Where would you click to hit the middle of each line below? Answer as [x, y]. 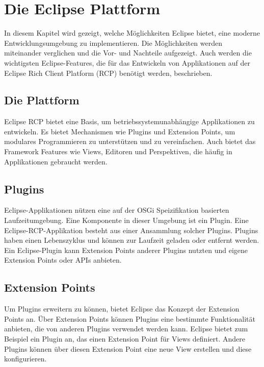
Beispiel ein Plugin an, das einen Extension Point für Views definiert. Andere [125, 339]
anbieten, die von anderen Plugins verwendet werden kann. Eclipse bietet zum [126, 329]
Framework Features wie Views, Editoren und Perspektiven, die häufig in [118, 151]
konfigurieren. [25, 359]
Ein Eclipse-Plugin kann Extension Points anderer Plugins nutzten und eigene [126, 250]
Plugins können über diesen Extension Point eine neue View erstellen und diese [128, 348]
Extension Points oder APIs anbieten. [63, 260]
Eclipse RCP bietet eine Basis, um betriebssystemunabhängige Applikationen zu [129, 121]
